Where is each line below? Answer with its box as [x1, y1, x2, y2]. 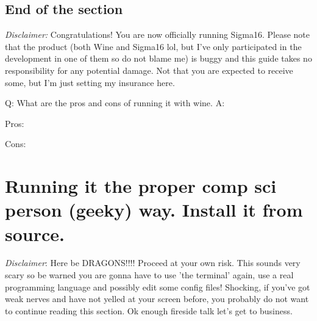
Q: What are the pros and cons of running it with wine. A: [5, 96, 225, 109]
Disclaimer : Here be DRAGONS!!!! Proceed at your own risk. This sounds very [5, 256, 301, 269]
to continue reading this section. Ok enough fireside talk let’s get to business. [5, 304, 293, 317]
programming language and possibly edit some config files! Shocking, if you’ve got [5, 280, 310, 293]
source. [5, 221, 65, 246]
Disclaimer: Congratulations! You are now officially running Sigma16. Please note [5, 28, 310, 41]
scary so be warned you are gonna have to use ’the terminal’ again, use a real [5, 269, 294, 281]
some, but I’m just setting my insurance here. [5, 76, 175, 88]
